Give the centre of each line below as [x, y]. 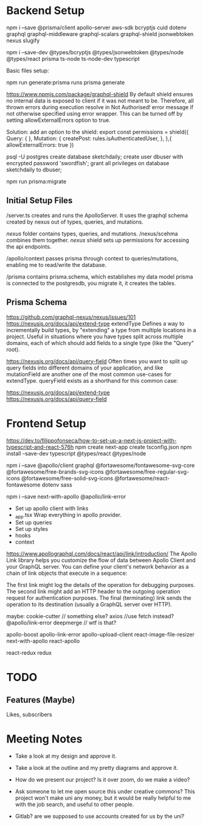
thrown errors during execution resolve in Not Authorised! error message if [100, 107]
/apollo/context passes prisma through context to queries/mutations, [92, 258]
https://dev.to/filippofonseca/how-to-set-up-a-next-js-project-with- [92, 440]
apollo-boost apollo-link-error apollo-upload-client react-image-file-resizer [100, 635]
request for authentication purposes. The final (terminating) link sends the [99, 598]
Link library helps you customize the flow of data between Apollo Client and [101, 560]
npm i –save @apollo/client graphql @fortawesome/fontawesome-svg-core [101, 465]
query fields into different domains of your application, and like [85, 368]
